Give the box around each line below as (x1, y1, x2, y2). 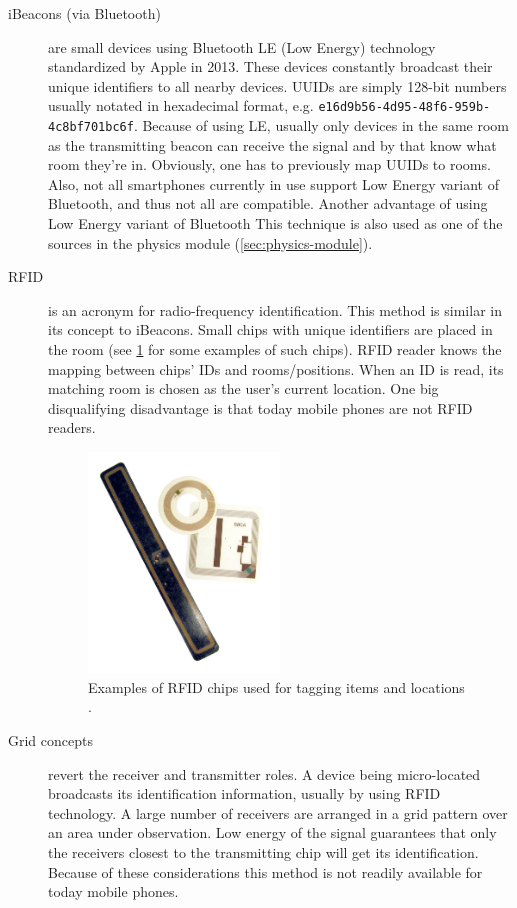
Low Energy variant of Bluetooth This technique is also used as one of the (48, 213, 503, 234)
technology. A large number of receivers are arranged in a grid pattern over (48, 802, 508, 823)
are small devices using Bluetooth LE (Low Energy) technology (48, 36, 436, 57)
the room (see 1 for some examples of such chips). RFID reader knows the (48, 339, 502, 360)
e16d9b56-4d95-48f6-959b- (318, 100, 491, 115)
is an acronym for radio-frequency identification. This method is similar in (48, 299, 502, 320)
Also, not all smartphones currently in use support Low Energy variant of (48, 173, 499, 194)
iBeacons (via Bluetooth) (8, 3, 161, 23)
